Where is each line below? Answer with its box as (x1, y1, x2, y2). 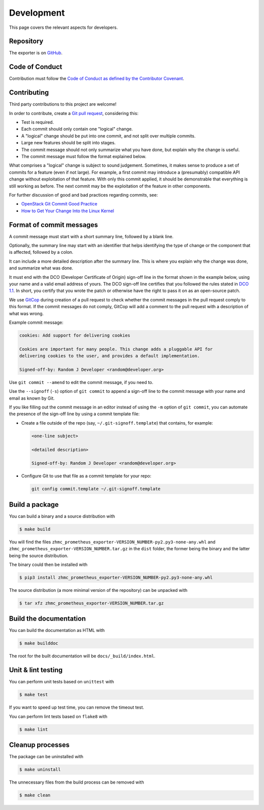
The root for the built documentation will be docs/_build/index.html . (9, 653, 156, 659)
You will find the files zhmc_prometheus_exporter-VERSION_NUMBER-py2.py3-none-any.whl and (9, 539, 216, 545)
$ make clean (19, 792, 51, 798)
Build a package (9, 500, 59, 509)
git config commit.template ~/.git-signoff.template (31, 486, 161, 492)
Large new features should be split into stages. (21, 140, 116, 146)
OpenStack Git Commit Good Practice (21, 201, 98, 207)
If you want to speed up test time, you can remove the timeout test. (9, 704, 144, 710)
